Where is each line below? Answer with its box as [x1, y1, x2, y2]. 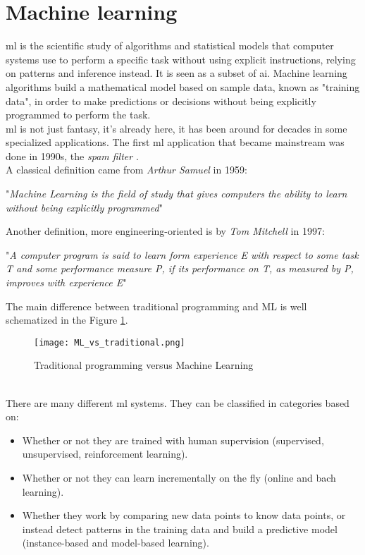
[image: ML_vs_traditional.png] [34, 337, 185, 348]
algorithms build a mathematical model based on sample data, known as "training [6, 79, 360, 94]
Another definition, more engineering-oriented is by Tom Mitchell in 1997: [6, 224, 325, 238]
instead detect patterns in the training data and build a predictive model [22, 521, 338, 536]
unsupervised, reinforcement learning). [22, 446, 188, 461]
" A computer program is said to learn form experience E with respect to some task [6, 247, 359, 262]
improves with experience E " [6, 275, 127, 290]
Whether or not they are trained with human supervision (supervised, [22, 432, 324, 447]
